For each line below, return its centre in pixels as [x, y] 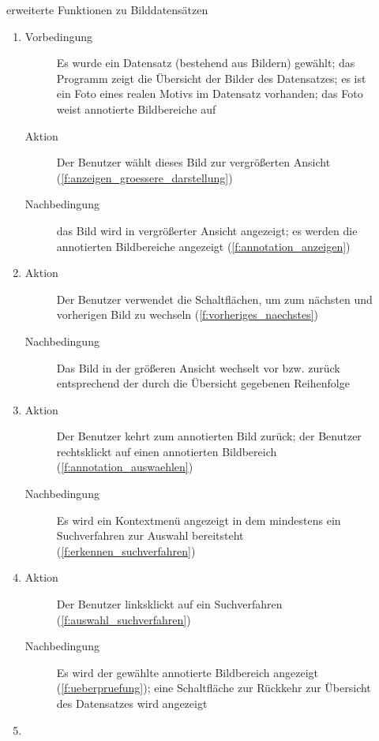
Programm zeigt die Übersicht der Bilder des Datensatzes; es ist [211, 78]
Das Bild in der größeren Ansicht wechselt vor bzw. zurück [198, 367]
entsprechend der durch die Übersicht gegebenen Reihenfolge [203, 383]
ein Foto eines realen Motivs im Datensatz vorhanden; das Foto [210, 94]
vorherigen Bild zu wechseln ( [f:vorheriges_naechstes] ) [188, 314]
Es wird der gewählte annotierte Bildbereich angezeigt [187, 672]
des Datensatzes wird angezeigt [132, 703]
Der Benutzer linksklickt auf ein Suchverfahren [169, 604]
